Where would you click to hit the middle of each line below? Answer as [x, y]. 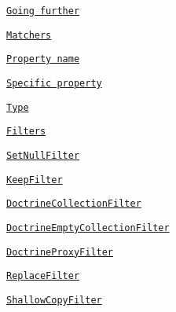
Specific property [54, 83]
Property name [43, 59]
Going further [43, 11]
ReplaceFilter [43, 276]
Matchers [29, 35]
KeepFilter [35, 180]
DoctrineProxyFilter [60, 252]
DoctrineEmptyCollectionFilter [88, 228]
